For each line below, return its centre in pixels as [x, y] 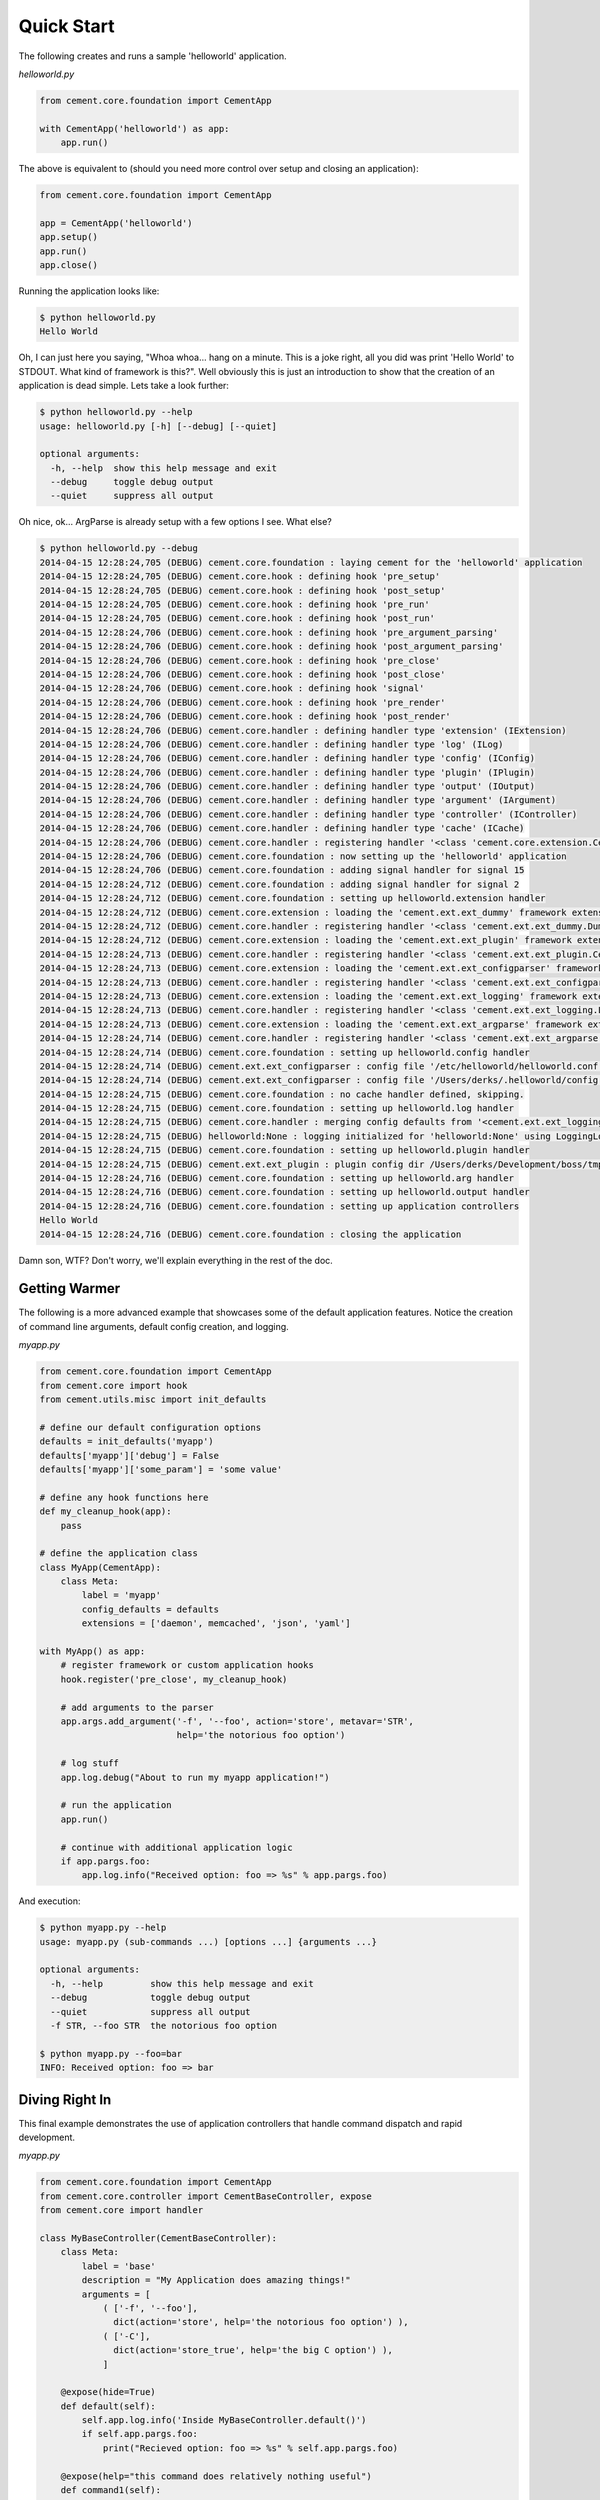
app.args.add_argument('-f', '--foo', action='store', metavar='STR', [237, 1721]
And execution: [49, 1901]
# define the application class [119, 1553]
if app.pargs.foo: [105, 1861]
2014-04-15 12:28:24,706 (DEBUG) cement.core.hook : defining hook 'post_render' [245, 716]
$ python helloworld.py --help [116, 412]
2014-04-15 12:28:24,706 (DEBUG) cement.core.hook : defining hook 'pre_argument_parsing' [269, 632]
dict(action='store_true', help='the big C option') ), [253, 2350]
